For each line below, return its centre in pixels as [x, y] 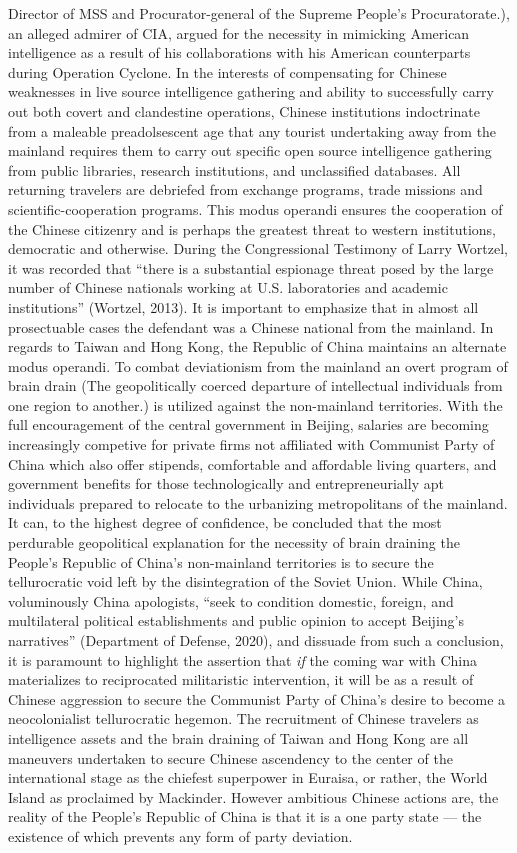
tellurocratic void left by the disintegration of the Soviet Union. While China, [245, 581]
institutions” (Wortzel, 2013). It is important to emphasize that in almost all [243, 306]
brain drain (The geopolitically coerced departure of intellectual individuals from [255, 385]
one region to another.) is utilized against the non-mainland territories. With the [255, 404]
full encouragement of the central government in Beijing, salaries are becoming [248, 424]
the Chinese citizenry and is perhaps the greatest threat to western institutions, [252, 228]
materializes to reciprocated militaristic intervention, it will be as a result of [241, 679]
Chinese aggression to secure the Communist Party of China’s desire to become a [257, 698]
